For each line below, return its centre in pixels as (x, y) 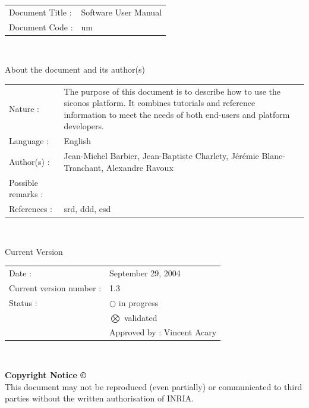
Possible (23, 182)
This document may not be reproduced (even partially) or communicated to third (154, 386)
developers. (84, 126)
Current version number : (55, 287)
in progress (138, 302)
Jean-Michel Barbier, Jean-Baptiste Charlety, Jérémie (161, 156)
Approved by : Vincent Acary (163, 332)
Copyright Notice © (45, 375)
